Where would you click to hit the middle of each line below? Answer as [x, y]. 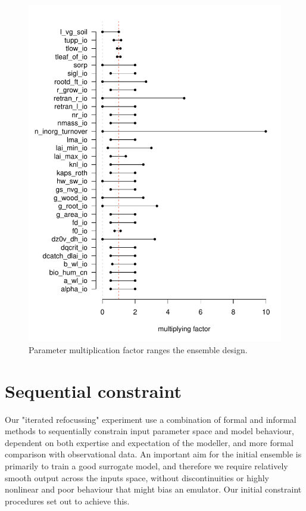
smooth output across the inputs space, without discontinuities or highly [137, 477]
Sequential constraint [93, 390]
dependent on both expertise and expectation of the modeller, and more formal [149, 442]
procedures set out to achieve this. [67, 501]
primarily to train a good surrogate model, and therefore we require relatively [146, 466]
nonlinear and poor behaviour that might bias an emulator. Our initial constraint [153, 489]
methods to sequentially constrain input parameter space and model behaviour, [149, 431]
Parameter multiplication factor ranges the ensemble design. [138, 349]
